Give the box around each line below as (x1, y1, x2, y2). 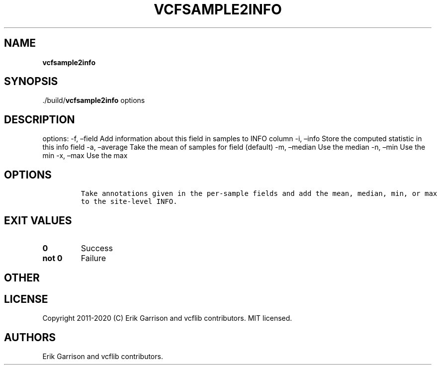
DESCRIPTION (4, 113, 75, 126)
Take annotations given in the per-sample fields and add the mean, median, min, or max (81, 189, 438, 198)
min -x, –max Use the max (42, 151, 128, 160)
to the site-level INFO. (81, 197, 177, 206)
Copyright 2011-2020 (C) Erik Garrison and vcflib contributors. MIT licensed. (42, 314, 292, 323)
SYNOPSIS (4, 75, 58, 88)
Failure (81, 253, 106, 263)
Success (81, 243, 113, 253)
